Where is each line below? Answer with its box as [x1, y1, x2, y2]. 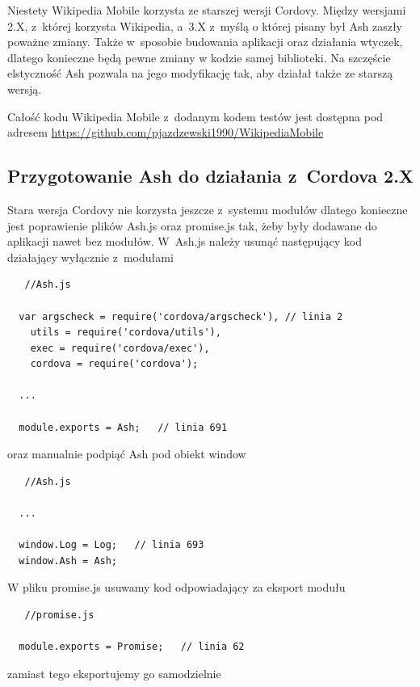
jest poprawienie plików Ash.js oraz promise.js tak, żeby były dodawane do [7, 217, 377, 234]
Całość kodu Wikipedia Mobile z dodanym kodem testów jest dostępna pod [7, 107, 384, 124]
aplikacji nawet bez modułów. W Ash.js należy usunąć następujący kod [7, 233, 363, 250]
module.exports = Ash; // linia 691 [19, 421, 228, 433]
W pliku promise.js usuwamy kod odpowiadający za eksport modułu [7, 579, 346, 596]
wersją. [7, 80, 42, 97]
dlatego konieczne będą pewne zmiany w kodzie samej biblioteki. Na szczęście [7, 48, 391, 65]
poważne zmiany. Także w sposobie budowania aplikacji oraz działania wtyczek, [7, 33, 403, 50]
